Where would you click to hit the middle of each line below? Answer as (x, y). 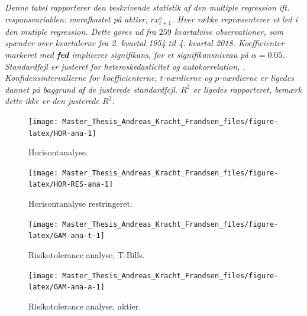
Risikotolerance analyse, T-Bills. (87, 255)
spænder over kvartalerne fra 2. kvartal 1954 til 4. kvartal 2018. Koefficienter (145, 43)
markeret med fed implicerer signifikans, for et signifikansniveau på (127, 54)
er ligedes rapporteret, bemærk (247, 89)
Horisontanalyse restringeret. (80, 203)
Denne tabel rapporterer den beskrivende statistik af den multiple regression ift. (147, 7)
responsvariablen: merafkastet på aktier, (76, 19)
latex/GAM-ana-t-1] (67, 236)
